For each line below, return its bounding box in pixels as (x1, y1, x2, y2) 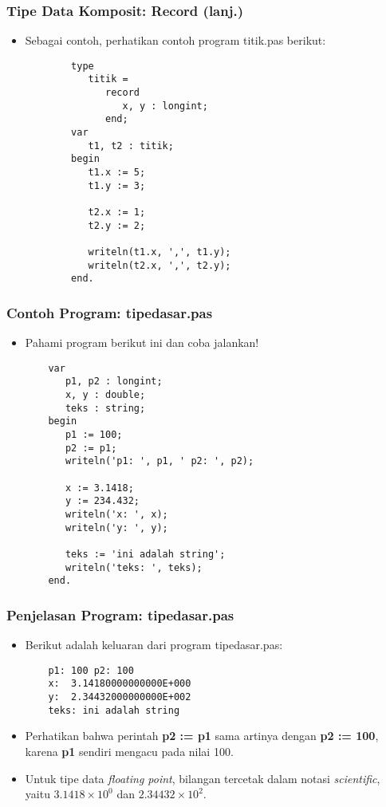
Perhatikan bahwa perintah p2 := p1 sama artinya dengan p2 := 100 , (25, 727, 379, 744)
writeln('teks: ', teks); (65, 561, 203, 573)
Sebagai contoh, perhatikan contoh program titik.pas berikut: (25, 32, 326, 49)
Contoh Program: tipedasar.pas (6, 302, 213, 322)
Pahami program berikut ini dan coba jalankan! (25, 334, 259, 351)
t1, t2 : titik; (88, 140, 174, 152)
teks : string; (65, 402, 146, 414)
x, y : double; (65, 389, 146, 401)
